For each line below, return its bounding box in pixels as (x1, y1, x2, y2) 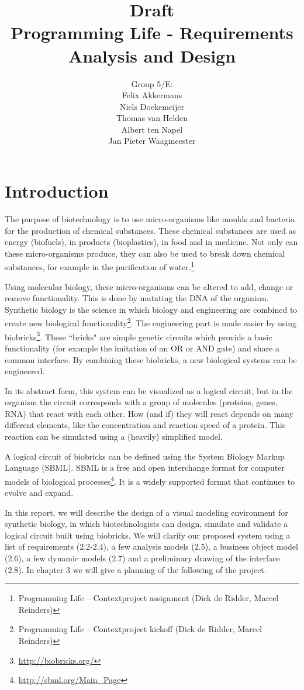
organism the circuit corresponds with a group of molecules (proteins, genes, (5, 396, 278, 408)
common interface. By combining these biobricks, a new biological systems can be (5, 353, 297, 365)
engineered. (5, 365, 45, 377)
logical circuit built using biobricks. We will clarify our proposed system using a (5, 529, 291, 541)
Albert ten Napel (121, 123, 183, 135)
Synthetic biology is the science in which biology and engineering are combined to (5, 303, 298, 315)
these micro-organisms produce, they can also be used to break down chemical (5, 247, 285, 259)
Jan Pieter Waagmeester (108, 134, 196, 147)
